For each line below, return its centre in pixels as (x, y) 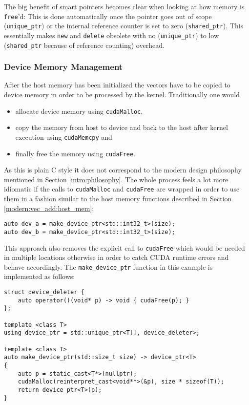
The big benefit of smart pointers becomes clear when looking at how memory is (124, 6)
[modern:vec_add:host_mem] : (49, 208)
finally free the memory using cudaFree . (75, 153)
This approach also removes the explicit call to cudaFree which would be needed (124, 247)
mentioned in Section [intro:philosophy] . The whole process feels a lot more (116, 179)
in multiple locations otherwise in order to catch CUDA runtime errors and (116, 257)
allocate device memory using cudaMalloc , (79, 111)
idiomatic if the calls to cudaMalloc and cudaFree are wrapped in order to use (122, 189)
